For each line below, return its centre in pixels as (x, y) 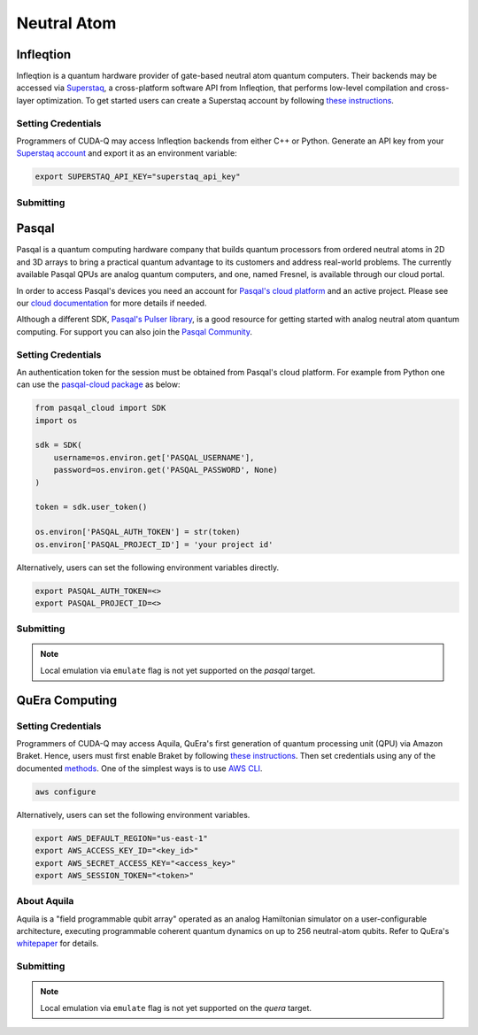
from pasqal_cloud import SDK (100, 408)
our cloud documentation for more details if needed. (112, 303)
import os (56, 420)
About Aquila (45, 901)
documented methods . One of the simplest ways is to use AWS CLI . (139, 768)
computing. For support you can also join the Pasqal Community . (134, 331)
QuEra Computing (67, 700)
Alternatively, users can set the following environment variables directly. (147, 568)
